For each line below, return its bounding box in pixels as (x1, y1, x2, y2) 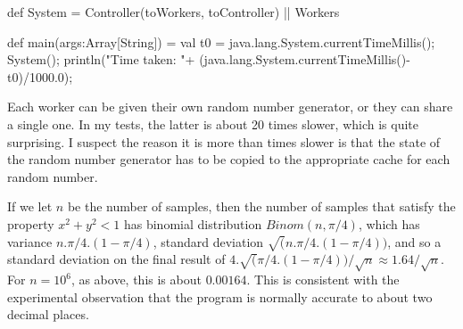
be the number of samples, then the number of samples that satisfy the (67, 197, 456, 216)
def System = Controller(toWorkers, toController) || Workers (7, 3, 340, 21)
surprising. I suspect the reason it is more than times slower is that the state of (7, 132, 441, 151)
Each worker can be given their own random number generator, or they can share (7, 97, 453, 116)
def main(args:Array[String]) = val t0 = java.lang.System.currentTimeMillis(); (7, 32, 435, 51)
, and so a (387, 232, 442, 251)
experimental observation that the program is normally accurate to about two (7, 287, 433, 306)
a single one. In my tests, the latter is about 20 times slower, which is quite (7, 114, 418, 133)
